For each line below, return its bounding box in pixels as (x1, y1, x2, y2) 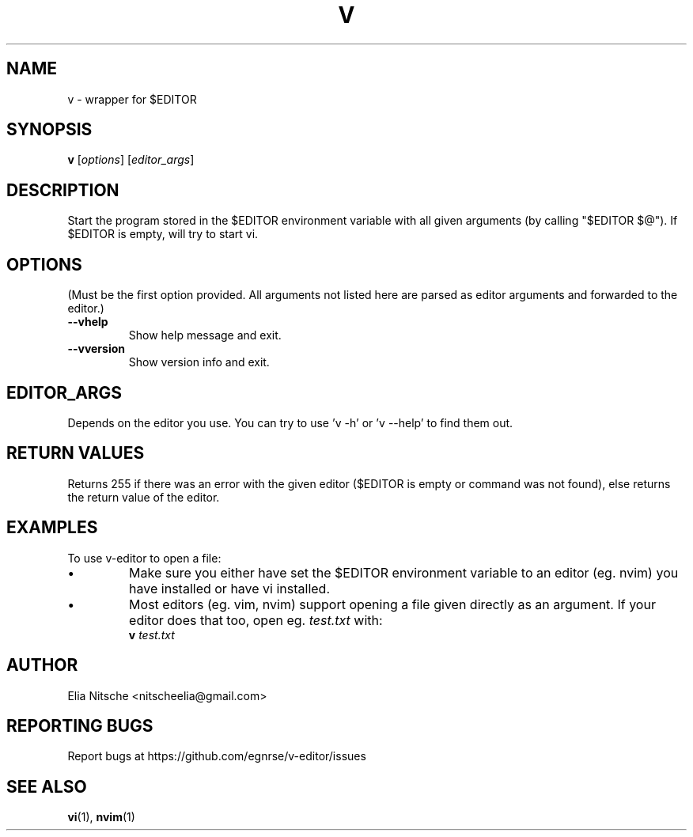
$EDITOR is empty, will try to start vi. (67, 227, 259, 241)
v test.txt (128, 627, 175, 642)
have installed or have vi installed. (129, 580, 331, 597)
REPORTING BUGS (6, 715, 153, 736)
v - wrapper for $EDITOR (67, 92, 197, 106)
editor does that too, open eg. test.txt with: (129, 612, 383, 628)
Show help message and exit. (128, 328, 282, 343)
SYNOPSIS (6, 119, 93, 140)
